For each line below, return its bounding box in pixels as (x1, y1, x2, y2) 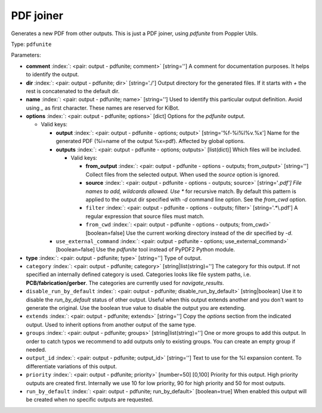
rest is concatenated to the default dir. (26, 87, 120, 95)
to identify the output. (26, 71, 79, 78)
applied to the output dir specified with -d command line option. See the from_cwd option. (85, 195, 307, 203)
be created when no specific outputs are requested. (26, 396, 154, 403)
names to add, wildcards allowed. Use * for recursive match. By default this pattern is (85, 188, 296, 195)
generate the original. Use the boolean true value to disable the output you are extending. (26, 305, 246, 312)
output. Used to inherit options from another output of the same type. (26, 321, 197, 328)
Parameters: (11, 51, 41, 59)
